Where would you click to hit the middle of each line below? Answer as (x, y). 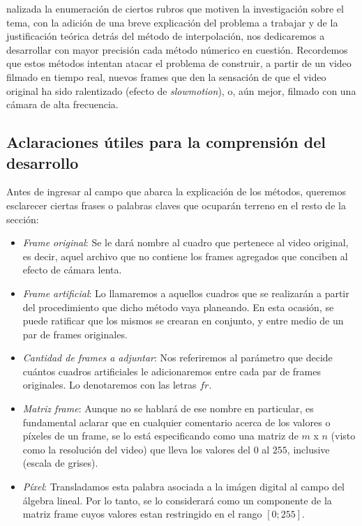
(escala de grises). (60, 463)
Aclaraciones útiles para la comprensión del (166, 142)
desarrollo (43, 162)
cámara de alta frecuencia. (62, 104)
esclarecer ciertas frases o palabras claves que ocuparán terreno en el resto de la (176, 205)
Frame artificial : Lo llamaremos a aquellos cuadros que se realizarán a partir (186, 293)
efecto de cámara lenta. (72, 270)
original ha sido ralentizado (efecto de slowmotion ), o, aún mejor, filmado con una (181, 90)
